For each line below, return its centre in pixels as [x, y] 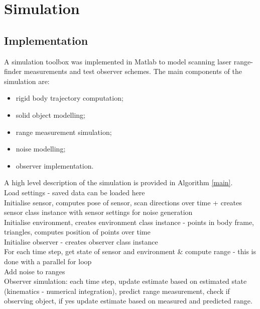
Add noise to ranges [35, 271]
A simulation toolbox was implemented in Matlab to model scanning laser [118, 61]
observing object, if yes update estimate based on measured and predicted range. [128, 301]
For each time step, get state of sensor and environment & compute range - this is [130, 251]
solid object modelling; [50, 114]
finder [13, 71]
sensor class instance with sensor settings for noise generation [98, 212]
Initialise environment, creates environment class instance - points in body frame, [129, 222]
